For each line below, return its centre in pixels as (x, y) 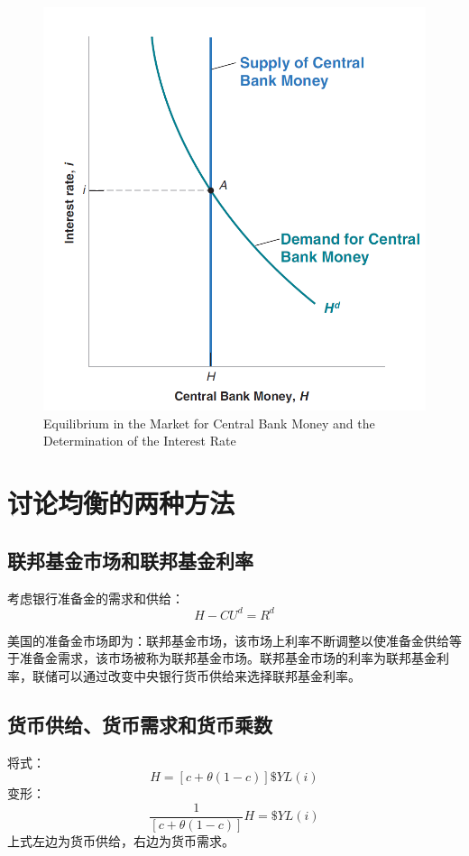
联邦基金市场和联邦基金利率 (130, 560)
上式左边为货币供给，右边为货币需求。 (121, 840)
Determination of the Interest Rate (140, 441)
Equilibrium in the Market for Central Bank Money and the (209, 423)
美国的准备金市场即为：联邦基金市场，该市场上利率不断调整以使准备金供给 (228, 640)
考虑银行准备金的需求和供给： (96, 598)
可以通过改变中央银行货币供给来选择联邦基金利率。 (209, 675)
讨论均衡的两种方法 (121, 503)
